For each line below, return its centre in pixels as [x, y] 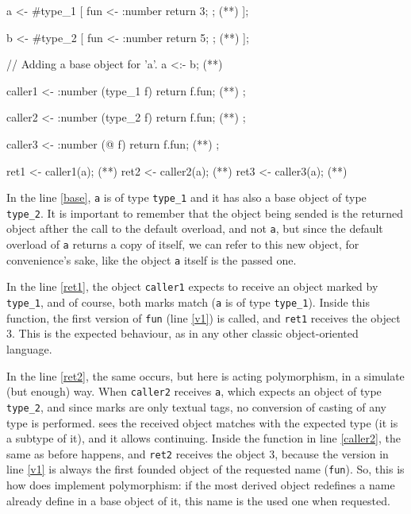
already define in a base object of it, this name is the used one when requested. [198, 500]
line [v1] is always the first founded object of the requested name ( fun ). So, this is [205, 469]
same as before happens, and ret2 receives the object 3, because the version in [198, 453]
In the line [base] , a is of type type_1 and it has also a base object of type [186, 197]
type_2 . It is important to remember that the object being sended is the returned [205, 213]
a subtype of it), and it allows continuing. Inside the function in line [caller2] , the [204, 438]
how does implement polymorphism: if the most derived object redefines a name [201, 485]
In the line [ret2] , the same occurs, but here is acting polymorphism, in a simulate [205, 375]
